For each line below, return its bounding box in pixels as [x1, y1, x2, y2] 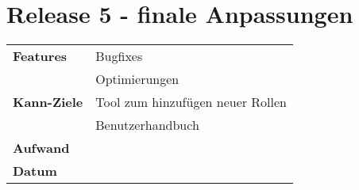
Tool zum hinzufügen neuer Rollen [95, 93, 288, 112]
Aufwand [13, 139, 70, 158]
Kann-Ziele [13, 93, 83, 112]
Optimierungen [95, 70, 179, 89]
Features [13, 47, 68, 66]
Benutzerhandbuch [95, 116, 199, 135]
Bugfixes [95, 47, 143, 66]
